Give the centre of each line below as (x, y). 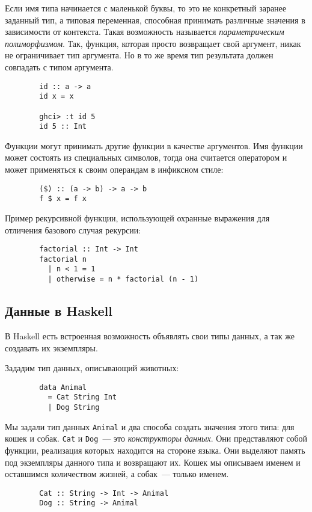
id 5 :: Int (63, 127)
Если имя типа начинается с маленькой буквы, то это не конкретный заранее (146, 8)
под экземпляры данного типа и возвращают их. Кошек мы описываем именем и (153, 462)
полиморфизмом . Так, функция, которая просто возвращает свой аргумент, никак (153, 43)
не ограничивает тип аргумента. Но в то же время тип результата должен (139, 55)
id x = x (57, 97)
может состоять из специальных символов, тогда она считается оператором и (146, 157)
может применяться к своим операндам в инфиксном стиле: (114, 169)
